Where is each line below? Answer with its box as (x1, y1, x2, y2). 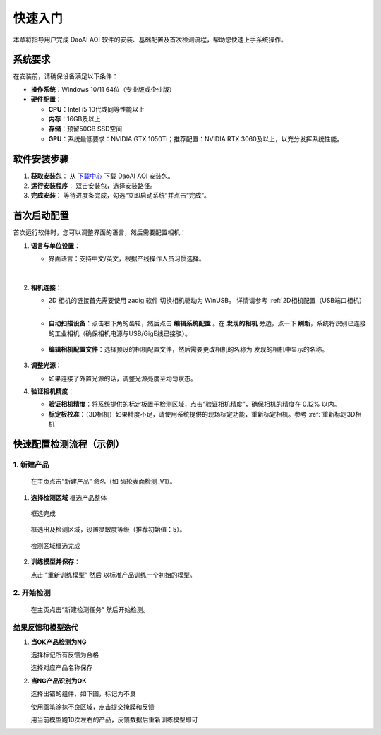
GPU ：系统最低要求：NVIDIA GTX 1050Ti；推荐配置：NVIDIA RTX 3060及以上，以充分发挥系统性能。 (48, 134, 344, 143)
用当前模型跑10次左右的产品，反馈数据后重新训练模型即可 (30, 715, 198, 724)
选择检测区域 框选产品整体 (30, 493, 107, 501)
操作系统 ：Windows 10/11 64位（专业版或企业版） (30, 85, 176, 93)
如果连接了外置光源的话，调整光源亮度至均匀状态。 (48, 374, 197, 383)
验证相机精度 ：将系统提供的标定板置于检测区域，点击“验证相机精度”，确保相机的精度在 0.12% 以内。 (48, 400, 341, 409)
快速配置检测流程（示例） (13, 438, 125, 450)
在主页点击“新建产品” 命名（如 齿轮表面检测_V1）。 (30, 477, 176, 486)
